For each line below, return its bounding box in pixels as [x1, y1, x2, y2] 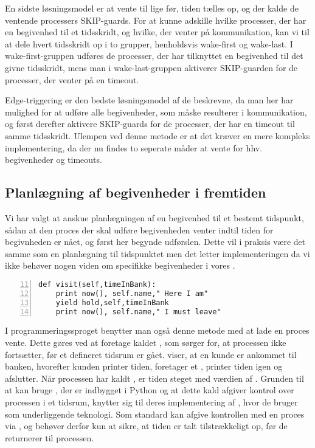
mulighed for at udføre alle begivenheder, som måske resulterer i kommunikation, [5, 105, 307, 118]
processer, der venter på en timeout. [5, 73, 139, 86]
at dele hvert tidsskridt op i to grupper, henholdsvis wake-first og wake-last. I [5, 37, 293, 50]
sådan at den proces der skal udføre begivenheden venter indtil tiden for [5, 223, 274, 236]
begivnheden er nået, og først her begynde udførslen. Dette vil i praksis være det [5, 235, 306, 248]
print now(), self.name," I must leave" [55, 307, 221, 316]
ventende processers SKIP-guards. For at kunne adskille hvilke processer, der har [5, 13, 306, 26]
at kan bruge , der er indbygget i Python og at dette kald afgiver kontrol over [5, 384, 294, 396]
